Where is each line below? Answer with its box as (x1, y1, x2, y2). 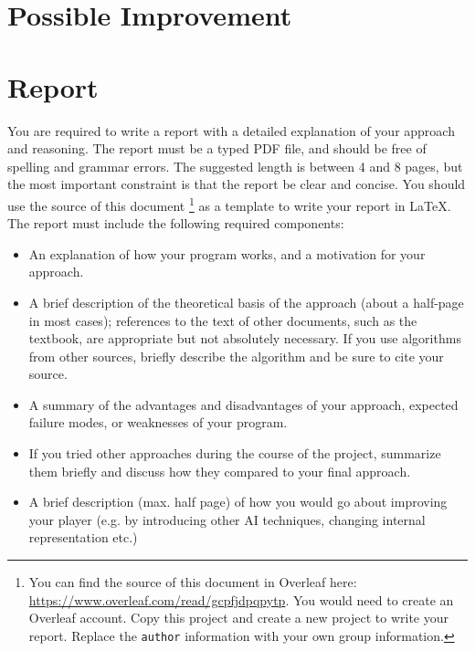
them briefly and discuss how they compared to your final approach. (28, 461, 411, 480)
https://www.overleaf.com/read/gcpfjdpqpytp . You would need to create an (28, 590, 454, 609)
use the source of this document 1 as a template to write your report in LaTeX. (7, 193, 451, 215)
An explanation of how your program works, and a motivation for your (28, 244, 426, 263)
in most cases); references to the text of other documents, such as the (28, 310, 417, 330)
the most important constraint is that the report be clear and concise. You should (7, 174, 466, 194)
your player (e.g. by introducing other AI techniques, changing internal (28, 509, 426, 529)
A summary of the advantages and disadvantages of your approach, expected (28, 394, 459, 414)
